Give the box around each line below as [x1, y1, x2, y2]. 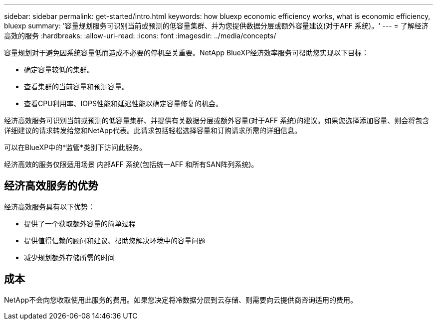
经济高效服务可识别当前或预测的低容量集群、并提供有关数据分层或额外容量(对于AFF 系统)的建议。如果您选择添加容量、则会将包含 [4, 116, 430, 125]
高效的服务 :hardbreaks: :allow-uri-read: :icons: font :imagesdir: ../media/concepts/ [4, 31, 276, 40]
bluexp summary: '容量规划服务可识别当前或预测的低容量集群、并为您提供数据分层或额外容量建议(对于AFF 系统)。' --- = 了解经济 [4, 21, 429, 30]
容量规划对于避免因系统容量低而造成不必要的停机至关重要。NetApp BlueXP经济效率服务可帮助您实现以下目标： [4, 48, 369, 57]
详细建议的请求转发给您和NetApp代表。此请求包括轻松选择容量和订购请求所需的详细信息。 [4, 126, 302, 135]
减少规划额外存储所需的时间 [24, 253, 115, 262]
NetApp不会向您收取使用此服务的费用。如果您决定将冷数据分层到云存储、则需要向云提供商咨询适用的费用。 [4, 295, 358, 304]
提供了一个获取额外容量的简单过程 [24, 219, 136, 228]
